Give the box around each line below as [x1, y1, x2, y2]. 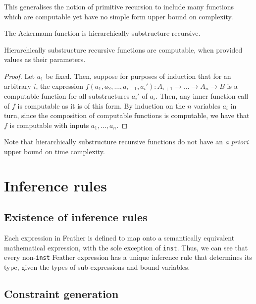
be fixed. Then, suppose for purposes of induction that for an [46, 70, 231, 81]
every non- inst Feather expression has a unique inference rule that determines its [4, 252, 252, 262]
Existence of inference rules [4, 209, 148, 225]
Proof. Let [4, 70, 35, 81]
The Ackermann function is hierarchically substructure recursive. [4, 28, 201, 38]
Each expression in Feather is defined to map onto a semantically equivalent [4, 233, 235, 243]
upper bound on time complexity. [4, 146, 105, 156]
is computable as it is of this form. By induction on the [17, 100, 185, 111]
